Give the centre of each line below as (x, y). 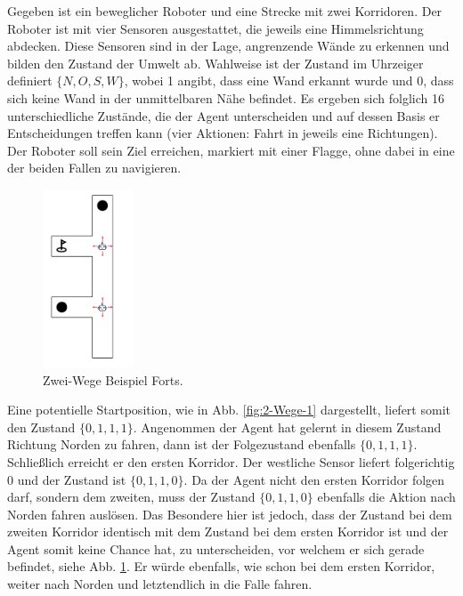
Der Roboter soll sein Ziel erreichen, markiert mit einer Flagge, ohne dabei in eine (231, 150)
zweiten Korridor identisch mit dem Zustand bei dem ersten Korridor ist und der (228, 532)
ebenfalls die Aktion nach (386, 497)
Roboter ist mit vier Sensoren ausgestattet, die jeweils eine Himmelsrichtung (215, 28)
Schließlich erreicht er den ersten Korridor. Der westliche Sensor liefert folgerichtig (231, 461)
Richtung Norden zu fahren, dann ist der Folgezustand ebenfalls (182, 444)
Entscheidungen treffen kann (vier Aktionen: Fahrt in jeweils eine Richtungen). (223, 133)
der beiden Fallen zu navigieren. (94, 168)
